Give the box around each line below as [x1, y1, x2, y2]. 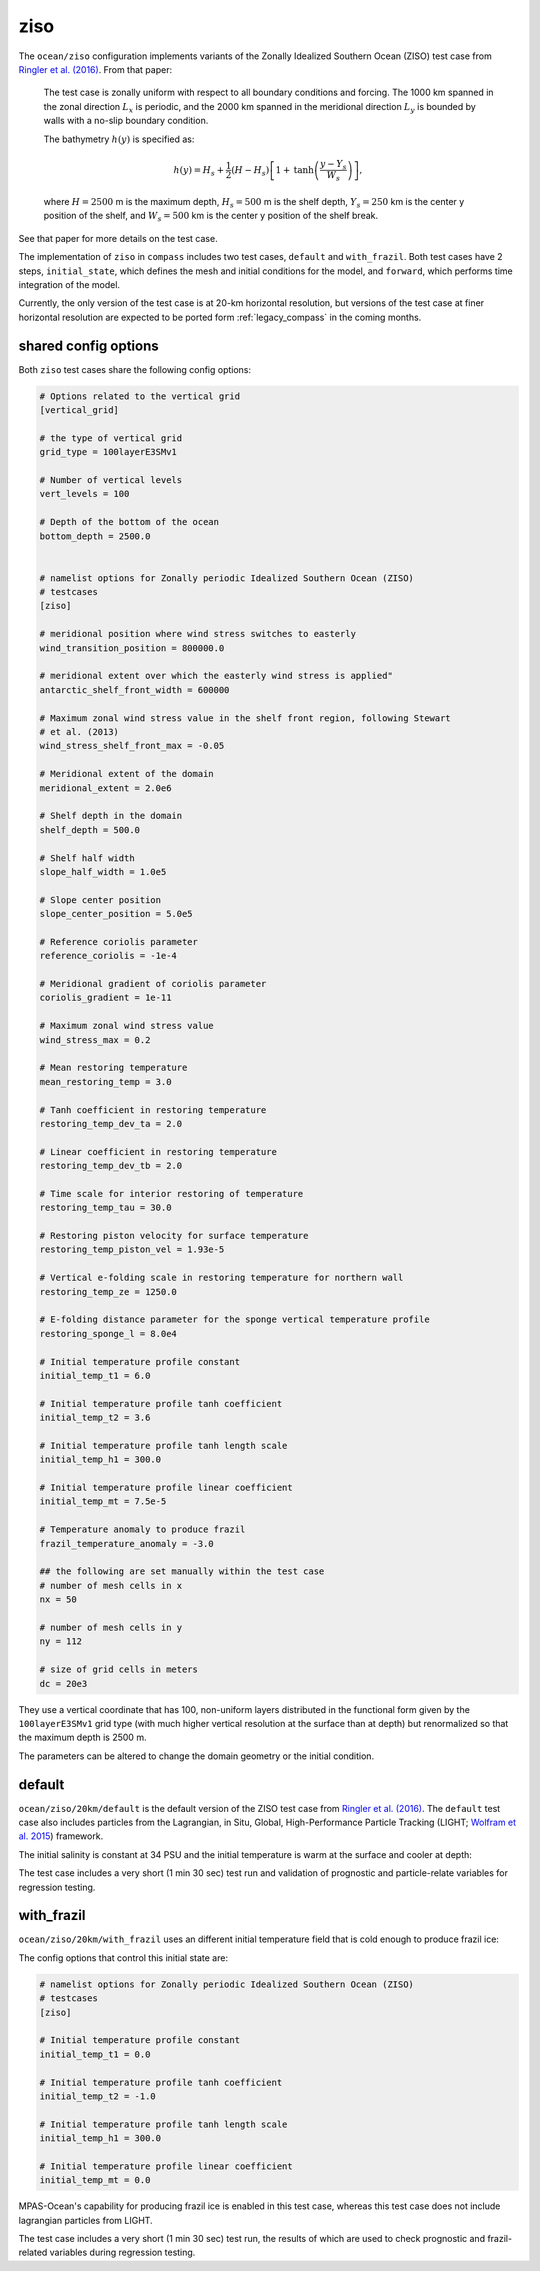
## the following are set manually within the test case [39, 1566, 325, 1577]
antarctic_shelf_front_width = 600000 [39, 684, 230, 695]
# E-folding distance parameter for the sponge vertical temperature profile [39, 1314, 430, 1325]
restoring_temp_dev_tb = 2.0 [39, 1160, 183, 1172]
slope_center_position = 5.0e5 [39, 908, 194, 920]
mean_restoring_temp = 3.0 [39, 1076, 172, 1087]
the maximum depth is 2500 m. [18, 1731, 147, 1744]
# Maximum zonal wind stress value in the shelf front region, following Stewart [39, 712, 452, 724]
